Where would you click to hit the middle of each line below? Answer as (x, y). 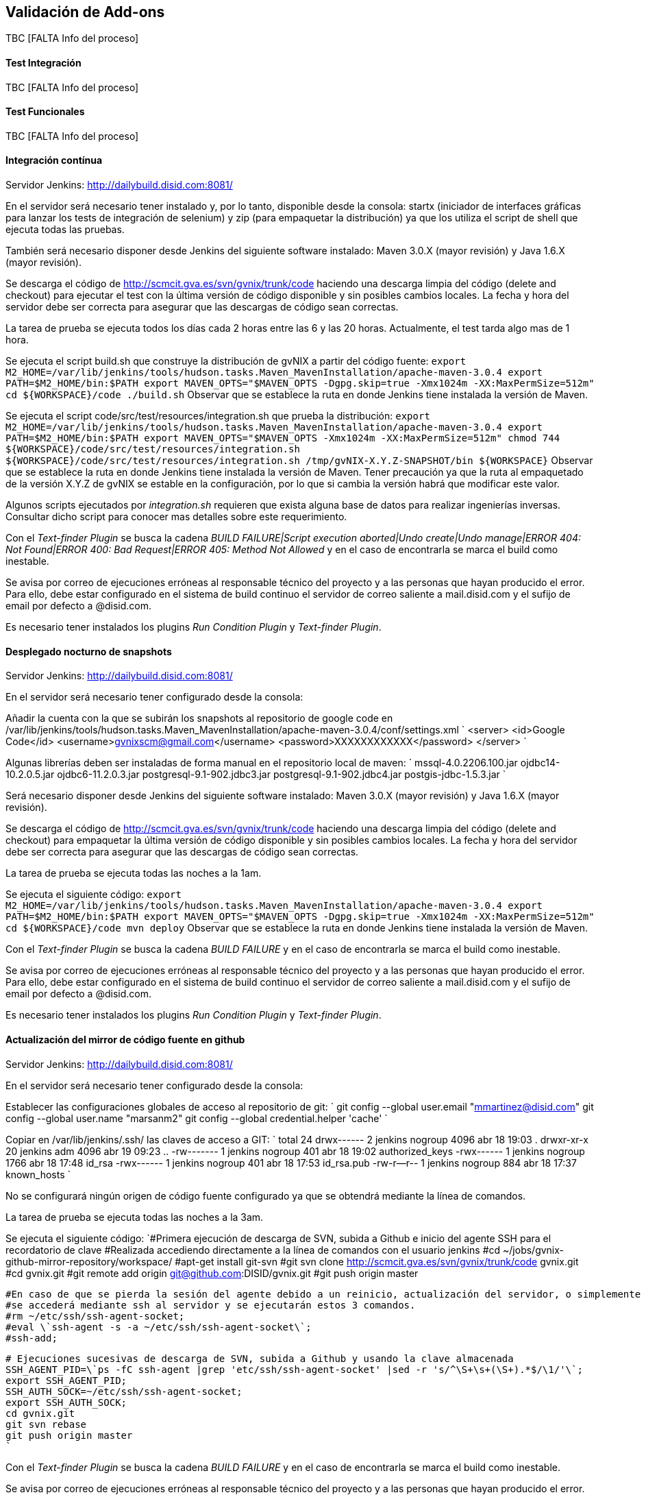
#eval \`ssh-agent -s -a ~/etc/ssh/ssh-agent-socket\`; (159, 1327)
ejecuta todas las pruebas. (65, 230)
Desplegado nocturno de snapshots (89, 651)
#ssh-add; (32, 1338)
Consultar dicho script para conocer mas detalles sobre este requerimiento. (176, 517)
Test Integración (44, 63)
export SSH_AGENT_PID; (66, 1380)
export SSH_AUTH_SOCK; (66, 1402)
